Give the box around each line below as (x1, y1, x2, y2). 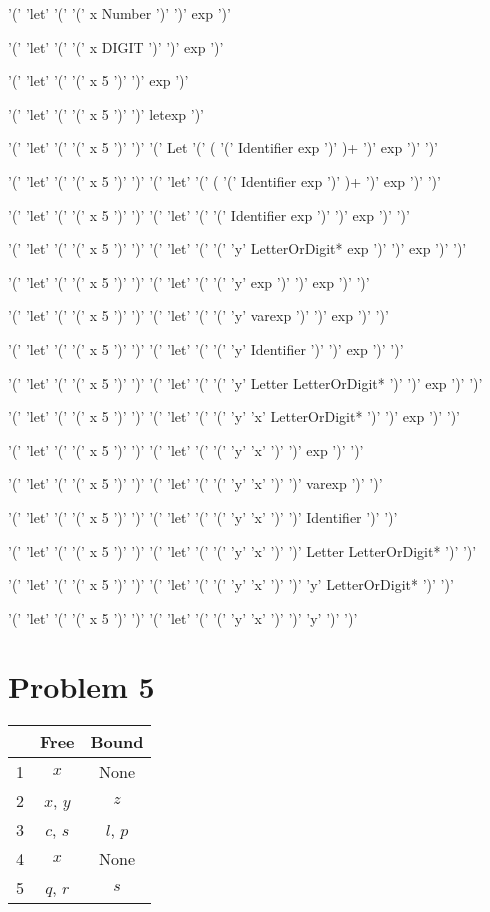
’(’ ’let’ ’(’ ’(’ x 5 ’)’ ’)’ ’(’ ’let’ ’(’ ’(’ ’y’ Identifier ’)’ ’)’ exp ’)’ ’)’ (8, 338, 404, 359)
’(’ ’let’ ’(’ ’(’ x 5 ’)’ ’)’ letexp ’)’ (8, 103, 205, 124)
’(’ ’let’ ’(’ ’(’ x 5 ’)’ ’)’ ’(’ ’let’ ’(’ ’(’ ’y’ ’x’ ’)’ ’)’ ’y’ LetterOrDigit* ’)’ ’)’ (8, 574, 454, 595)
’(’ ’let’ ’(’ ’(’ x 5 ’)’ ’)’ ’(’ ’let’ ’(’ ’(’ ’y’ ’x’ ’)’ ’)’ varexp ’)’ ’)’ (8, 473, 383, 494)
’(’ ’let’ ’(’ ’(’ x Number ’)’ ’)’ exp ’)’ (8, 3, 231, 23)
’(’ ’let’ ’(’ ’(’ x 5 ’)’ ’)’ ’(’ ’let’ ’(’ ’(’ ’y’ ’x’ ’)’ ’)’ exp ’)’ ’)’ (8, 439, 364, 460)
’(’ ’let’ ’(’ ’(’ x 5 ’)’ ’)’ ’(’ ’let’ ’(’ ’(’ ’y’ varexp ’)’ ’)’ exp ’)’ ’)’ (8, 305, 389, 326)
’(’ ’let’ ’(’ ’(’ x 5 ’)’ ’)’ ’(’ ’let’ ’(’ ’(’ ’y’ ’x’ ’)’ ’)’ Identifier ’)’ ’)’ (8, 506, 398, 527)
